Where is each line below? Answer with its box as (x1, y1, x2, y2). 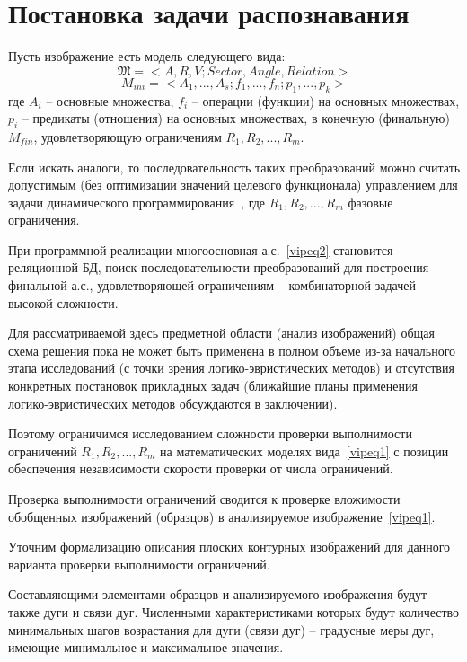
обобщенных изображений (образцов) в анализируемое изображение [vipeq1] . (8, 507, 436, 525)
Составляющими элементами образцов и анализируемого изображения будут (8, 585, 427, 604)
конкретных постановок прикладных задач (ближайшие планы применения (8, 376, 418, 395)
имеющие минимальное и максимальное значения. (8, 638, 284, 657)
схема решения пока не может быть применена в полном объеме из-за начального (8, 340, 456, 359)
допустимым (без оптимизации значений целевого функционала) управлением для (8, 175, 458, 194)
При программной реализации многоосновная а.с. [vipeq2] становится (8, 240, 393, 259)
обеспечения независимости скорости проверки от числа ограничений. (8, 459, 393, 478)
